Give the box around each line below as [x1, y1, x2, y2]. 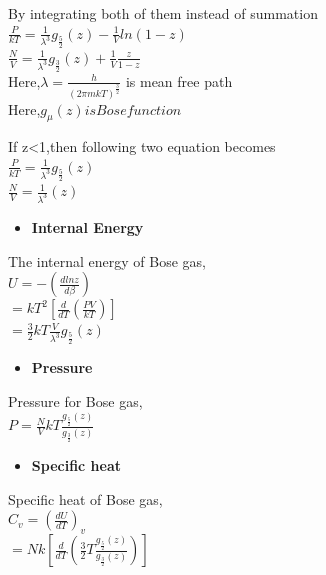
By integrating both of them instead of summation [8, 3, 318, 23]
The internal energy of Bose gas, [8, 250, 206, 271]
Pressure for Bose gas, [8, 390, 143, 411]
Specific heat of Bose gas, [8, 488, 163, 509]
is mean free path [125, 70, 233, 91]
